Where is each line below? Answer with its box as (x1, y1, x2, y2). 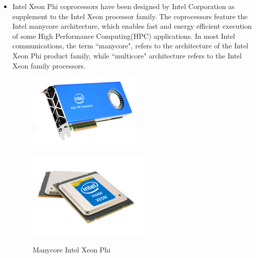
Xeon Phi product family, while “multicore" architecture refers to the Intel (12, 50, 242, 60)
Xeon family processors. (12, 60, 86, 71)
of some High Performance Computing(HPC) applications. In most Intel (12, 30, 235, 41)
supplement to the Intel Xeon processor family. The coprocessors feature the (12, 11, 248, 21)
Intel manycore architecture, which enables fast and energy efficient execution (12, 21, 252, 31)
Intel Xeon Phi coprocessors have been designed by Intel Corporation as (12, 1, 235, 11)
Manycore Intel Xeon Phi (32, 244, 111, 255)
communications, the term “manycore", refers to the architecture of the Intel (12, 40, 248, 51)
